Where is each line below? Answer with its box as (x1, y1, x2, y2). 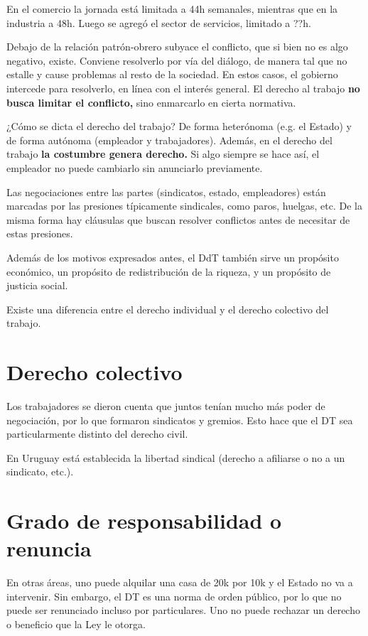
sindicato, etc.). (6, 464, 74, 479)
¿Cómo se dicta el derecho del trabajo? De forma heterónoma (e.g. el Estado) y (6, 119, 352, 134)
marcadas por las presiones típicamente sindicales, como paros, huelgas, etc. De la (6, 198, 363, 213)
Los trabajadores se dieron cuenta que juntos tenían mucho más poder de (6, 399, 325, 413)
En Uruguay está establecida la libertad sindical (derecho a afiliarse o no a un (6, 450, 345, 465)
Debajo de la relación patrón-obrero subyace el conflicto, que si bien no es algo (6, 39, 348, 54)
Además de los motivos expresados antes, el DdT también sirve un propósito (6, 249, 339, 264)
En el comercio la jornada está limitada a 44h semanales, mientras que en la (6, 1, 338, 16)
